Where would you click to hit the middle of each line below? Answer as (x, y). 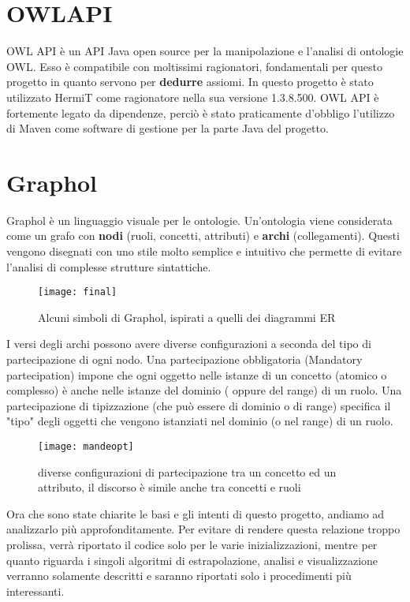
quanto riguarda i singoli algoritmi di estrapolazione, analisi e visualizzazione (192, 560)
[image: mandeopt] (86, 447)
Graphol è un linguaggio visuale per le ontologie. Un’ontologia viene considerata (199, 220)
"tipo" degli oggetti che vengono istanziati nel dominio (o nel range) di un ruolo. (200, 421)
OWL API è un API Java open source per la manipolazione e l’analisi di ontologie (205, 51)
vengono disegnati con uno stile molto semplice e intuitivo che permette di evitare (204, 251)
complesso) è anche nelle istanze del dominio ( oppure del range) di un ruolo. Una (204, 390)
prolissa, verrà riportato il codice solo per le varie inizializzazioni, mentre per (192, 545)
